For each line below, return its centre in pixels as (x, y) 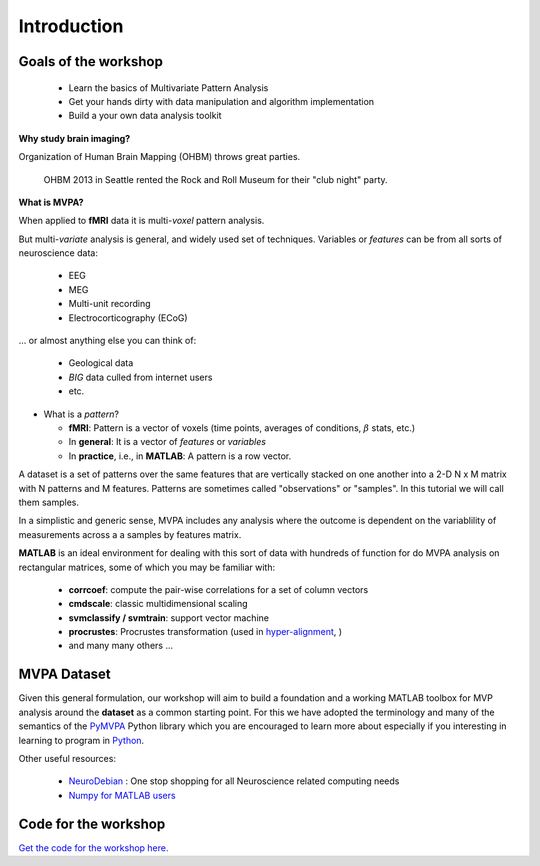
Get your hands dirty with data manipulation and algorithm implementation (221, 101)
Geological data (101, 363)
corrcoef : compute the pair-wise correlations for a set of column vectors (218, 589)
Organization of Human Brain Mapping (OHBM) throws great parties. (159, 157)
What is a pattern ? (81, 414)
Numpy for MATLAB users (122, 795)
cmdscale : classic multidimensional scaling (158, 604)
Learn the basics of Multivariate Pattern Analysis (168, 87)
